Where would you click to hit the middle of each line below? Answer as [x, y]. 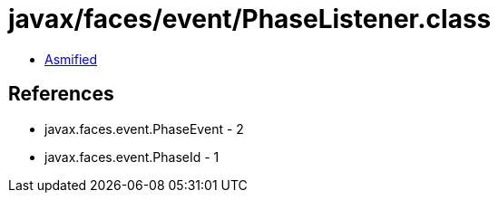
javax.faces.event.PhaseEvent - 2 [144, 129]
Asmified [71, 59]
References [61, 94]
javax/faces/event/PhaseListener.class [250, 19]
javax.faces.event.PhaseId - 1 [132, 157]
